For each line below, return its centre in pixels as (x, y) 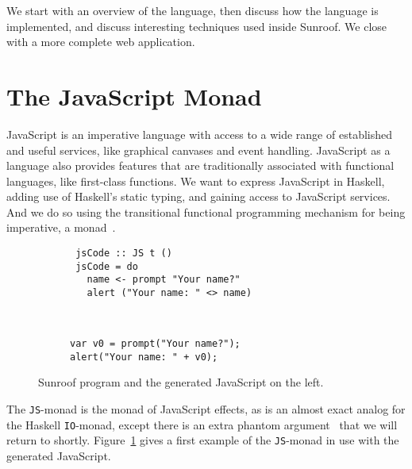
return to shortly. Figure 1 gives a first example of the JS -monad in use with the (203, 440)
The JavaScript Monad (134, 96)
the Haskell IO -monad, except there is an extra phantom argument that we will (202, 424)
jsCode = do (107, 266)
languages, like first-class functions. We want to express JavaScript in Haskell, (196, 181)
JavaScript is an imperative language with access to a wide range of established (199, 134)
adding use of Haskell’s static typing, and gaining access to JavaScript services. (198, 196)
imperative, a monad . (61, 227)
